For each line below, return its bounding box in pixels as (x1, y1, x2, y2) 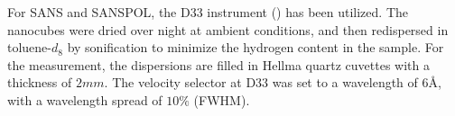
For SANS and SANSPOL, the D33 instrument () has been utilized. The (7, 3, 408, 21)
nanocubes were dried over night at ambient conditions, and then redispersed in (7, 20, 449, 39)
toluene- (7, 38, 51, 57)
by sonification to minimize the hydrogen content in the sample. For (67, 38, 444, 57)
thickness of (7, 73, 72, 92)
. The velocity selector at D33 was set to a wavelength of (104, 73, 418, 92)
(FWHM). (193, 90, 250, 109)
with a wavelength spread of (7, 90, 162, 109)
